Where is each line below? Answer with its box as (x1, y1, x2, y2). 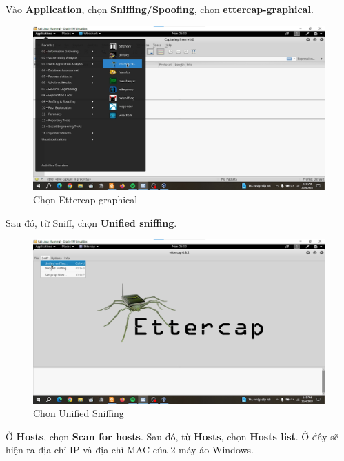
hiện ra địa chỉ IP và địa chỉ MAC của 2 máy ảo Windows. (6, 442, 254, 457)
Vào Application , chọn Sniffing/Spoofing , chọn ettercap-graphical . (6, 2, 314, 16)
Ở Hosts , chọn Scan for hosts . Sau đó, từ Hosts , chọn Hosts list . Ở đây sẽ (6, 429, 339, 443)
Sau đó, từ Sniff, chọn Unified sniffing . (6, 215, 177, 229)
